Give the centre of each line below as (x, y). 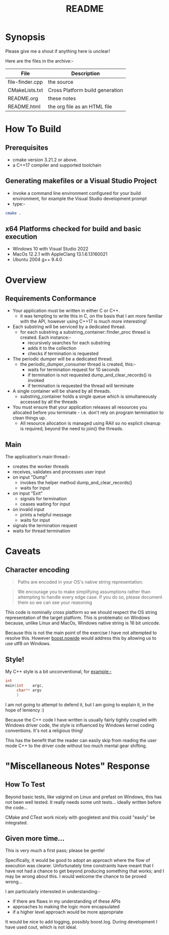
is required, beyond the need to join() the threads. (72, 429)
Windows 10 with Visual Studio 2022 (50, 249)
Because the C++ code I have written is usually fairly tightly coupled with (81, 719)
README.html (24, 107)
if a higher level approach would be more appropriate (68, 912)
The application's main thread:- (38, 457)
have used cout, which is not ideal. (41, 927)
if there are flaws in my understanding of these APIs (67, 901)
